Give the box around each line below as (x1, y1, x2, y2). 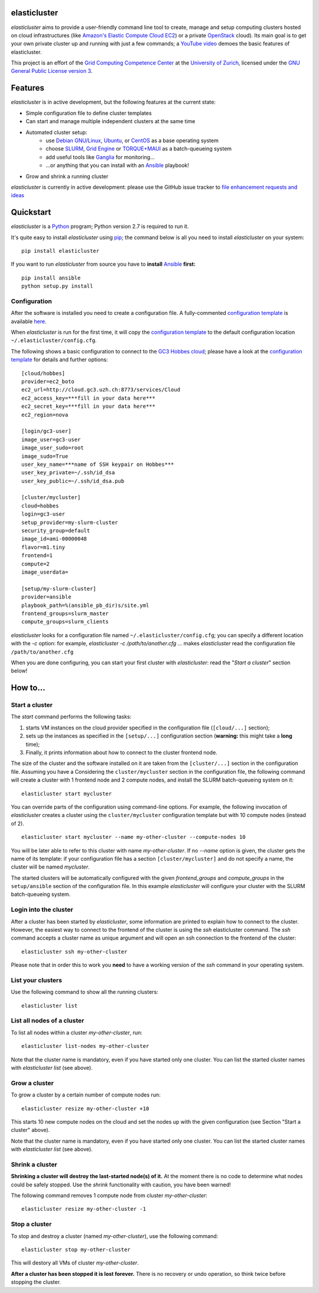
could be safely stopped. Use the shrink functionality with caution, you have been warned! (11, 1181, 232, 1188)
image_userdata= (21, 569, 69, 575)
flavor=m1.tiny (21, 543, 66, 551)
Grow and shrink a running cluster (25, 172, 109, 180)
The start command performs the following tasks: (11, 713, 132, 721)
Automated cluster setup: (25, 128, 87, 136)
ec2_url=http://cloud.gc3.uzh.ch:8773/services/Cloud (21, 387, 180, 393)
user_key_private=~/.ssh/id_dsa (21, 469, 115, 476)
